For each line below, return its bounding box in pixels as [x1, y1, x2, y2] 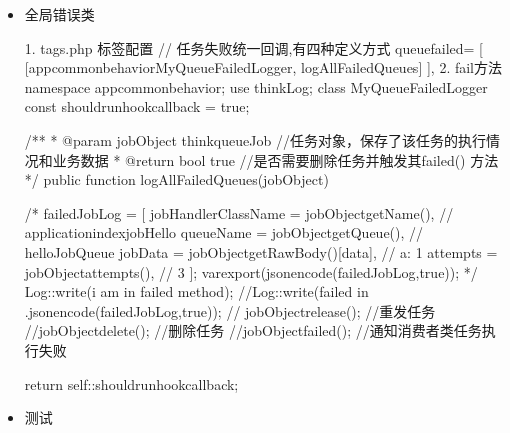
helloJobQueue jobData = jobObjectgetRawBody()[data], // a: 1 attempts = [24, 241, 498, 262]
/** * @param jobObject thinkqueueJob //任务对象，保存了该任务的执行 [24, 129, 486, 150]
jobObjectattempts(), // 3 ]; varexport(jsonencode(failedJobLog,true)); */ [24, 261, 478, 282]
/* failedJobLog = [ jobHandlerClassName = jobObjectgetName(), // [24, 202, 454, 223]
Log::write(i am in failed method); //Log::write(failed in [24, 281, 369, 302]
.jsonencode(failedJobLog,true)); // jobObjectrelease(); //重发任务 [24, 300, 436, 321]
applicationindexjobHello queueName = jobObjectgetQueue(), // [24, 222, 424, 243]
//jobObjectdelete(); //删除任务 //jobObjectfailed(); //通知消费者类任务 [24, 320, 482, 341]
